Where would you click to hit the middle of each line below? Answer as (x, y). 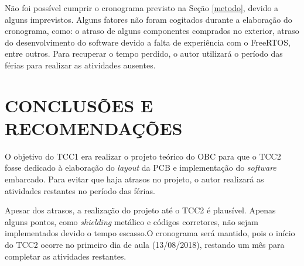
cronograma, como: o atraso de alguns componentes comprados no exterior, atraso (152, 31)
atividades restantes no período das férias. (80, 190)
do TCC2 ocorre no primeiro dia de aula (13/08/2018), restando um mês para (145, 245)
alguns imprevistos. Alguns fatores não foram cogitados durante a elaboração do (148, 19)
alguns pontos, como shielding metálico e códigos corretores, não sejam (131, 221)
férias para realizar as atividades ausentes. (80, 65)
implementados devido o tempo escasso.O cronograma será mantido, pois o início (150, 233)
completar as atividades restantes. (66, 256)
